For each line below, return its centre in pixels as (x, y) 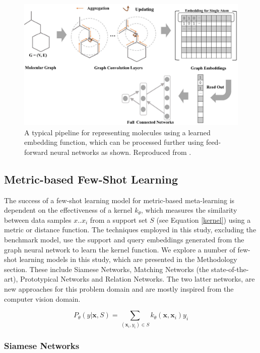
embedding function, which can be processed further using (114, 142)
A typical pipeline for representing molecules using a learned (117, 132)
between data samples (38, 219)
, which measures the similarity (189, 210)
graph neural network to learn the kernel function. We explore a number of (120, 249)
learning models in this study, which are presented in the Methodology (128, 259)
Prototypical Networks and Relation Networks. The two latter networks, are (137, 279)
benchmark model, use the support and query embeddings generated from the (124, 239)
